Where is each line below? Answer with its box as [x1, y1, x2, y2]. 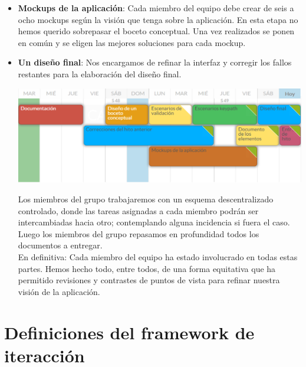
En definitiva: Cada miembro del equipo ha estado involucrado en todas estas [18, 251, 298, 263]
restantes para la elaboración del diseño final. [18, 67, 182, 80]
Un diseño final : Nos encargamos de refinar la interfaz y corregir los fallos [18, 56, 292, 68]
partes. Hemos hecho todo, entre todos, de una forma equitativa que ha [18, 262, 276, 274]
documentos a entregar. [18, 239, 103, 251]
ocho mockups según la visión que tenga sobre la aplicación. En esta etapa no [18, 13, 298, 25]
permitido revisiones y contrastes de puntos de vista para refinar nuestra [18, 274, 280, 286]
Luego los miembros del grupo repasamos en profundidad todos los [18, 227, 259, 240]
